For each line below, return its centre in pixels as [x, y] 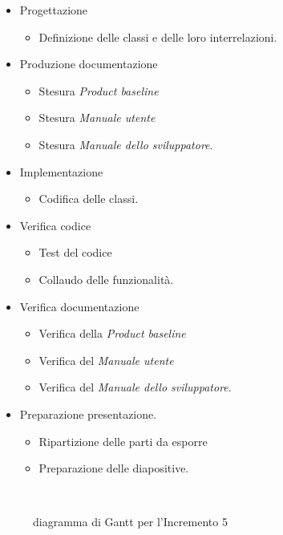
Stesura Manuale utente [97, 118]
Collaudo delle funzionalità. [106, 279]
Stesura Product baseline [99, 90]
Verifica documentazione [79, 306]
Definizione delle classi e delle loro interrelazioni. [158, 36]
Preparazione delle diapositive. [114, 468]
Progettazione [54, 10]
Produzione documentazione [89, 64]
